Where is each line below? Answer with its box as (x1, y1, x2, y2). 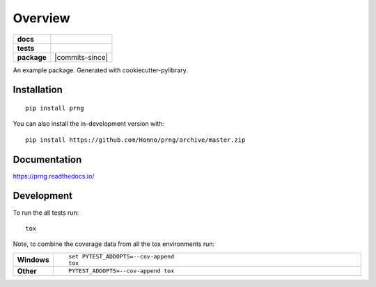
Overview (13, 10, 70, 26)
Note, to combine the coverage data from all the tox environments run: (13, 240, 215, 248)
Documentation (13, 154, 82, 165)
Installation (13, 84, 63, 96)
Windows (17, 254, 49, 264)
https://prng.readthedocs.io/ (13, 172, 95, 180)
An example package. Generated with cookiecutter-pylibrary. (13, 66, 188, 74)
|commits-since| (54, 52, 108, 62)
